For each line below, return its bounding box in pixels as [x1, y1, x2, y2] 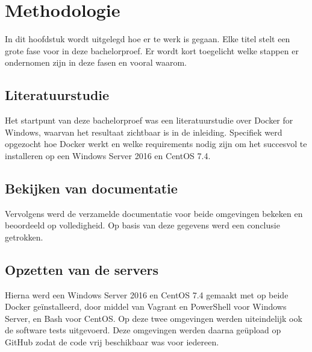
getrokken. [5, 230, 43, 243]
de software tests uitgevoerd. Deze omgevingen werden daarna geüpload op [5, 324, 281, 336]
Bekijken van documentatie [5, 178, 178, 197]
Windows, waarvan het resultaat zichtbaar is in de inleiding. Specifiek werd [5, 125, 282, 138]
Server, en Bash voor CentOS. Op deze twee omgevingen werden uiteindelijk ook [5, 312, 302, 324]
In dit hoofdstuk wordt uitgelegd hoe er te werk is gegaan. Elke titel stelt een [5, 33, 290, 45]
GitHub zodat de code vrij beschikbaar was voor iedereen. [5, 336, 219, 348]
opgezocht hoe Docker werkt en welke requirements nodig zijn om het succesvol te [5, 137, 307, 150]
